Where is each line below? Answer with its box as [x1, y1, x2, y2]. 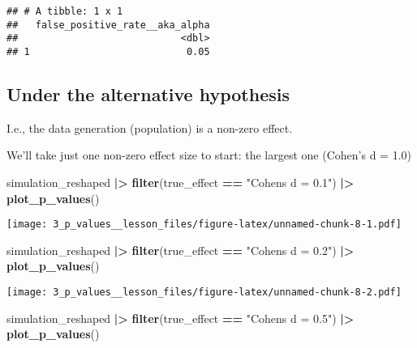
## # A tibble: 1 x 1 [6, 6, 123, 17]
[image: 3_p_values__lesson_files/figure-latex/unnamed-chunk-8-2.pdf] [6, 286, 402, 299]
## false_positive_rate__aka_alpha [6, 19, 210, 31]
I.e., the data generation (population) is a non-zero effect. [6, 119, 293, 136]
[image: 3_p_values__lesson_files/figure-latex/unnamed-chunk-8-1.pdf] [6, 219, 402, 231]
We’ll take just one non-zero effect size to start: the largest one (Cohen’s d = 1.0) [6, 146, 411, 163]
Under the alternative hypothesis [6, 82, 290, 107]
